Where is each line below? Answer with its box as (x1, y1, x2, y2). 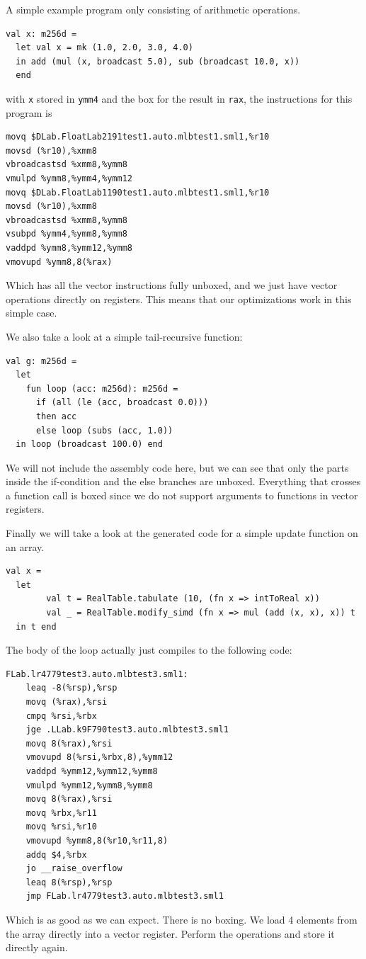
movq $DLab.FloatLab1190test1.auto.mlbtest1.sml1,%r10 (6, 187, 270, 198)
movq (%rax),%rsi (25, 697, 108, 707)
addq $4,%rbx (25, 849, 87, 860)
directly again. (6, 940, 68, 955)
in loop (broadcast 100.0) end (16, 439, 163, 450)
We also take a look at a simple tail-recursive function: (6, 329, 243, 344)
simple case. (6, 305, 57, 320)
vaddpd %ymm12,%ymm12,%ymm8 (25, 766, 158, 776)
